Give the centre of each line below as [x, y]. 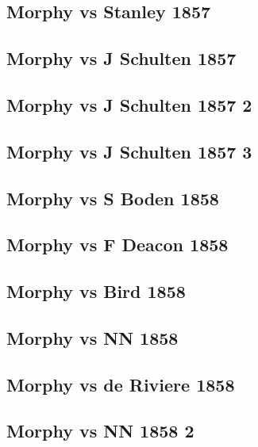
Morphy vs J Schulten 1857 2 [129, 104]
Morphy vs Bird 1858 [96, 291]
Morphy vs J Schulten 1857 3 [129, 151]
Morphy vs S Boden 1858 [113, 198]
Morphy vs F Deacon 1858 [117, 245]
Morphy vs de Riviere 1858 [121, 384]
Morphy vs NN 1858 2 [100, 431]
